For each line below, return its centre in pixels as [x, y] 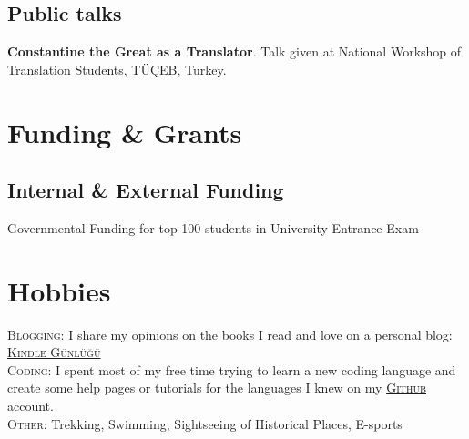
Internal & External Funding [146, 190]
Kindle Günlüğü [54, 352]
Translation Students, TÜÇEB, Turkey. [117, 69]
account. [31, 406]
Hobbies [59, 290]
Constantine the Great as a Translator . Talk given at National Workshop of [234, 51]
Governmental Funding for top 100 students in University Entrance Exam [213, 227]
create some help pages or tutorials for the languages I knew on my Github [217, 388]
